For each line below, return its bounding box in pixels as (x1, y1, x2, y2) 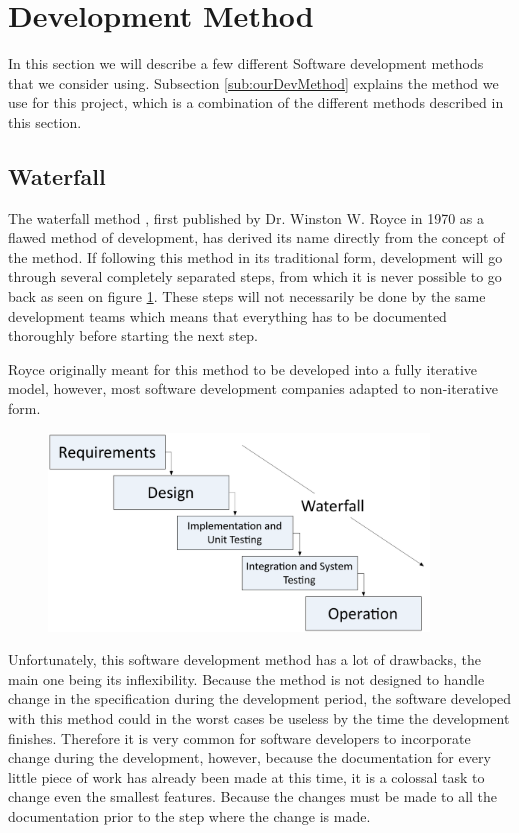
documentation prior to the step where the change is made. (8, 805, 371, 826)
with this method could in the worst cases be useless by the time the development (8, 708, 510, 728)
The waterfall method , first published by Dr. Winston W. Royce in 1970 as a (8, 207, 485, 228)
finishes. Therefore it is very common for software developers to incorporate (8, 727, 471, 748)
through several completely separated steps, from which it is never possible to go (8, 266, 502, 287)
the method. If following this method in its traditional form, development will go (8, 246, 503, 267)
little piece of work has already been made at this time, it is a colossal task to (8, 766, 485, 787)
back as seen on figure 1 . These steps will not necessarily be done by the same (8, 286, 486, 307)
